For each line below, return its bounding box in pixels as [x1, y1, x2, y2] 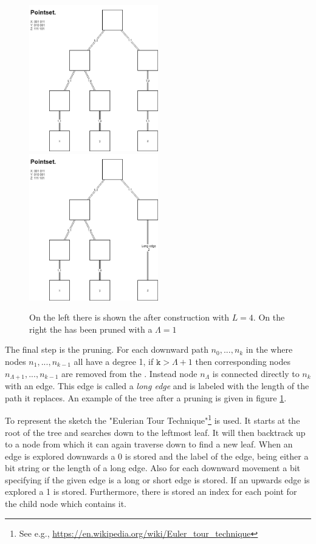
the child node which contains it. [5, 497, 126, 510]
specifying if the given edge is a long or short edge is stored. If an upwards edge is [5, 473, 310, 486]
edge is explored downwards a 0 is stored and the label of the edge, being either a [5, 449, 309, 462]
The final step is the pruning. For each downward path [5, 343, 208, 356]
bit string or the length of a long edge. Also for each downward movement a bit [5, 461, 301, 474]
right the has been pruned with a [29, 322, 153, 335]
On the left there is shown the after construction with [29, 311, 229, 324]
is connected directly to [212, 367, 300, 379]
